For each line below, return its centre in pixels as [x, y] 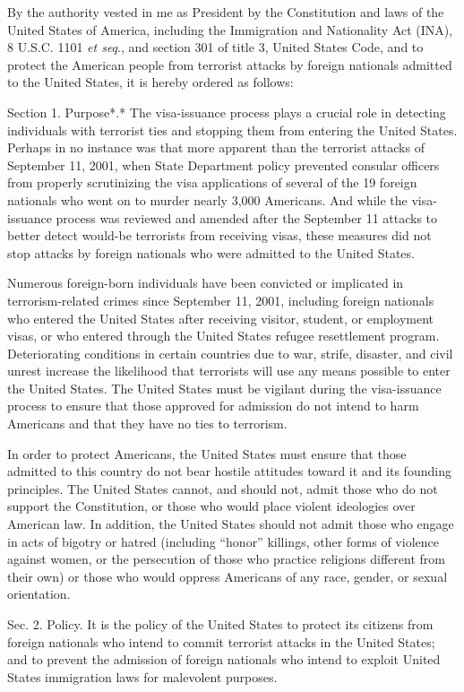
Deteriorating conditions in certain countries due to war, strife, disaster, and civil [230, 353]
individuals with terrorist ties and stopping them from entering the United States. [232, 130]
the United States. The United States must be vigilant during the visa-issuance [224, 388]
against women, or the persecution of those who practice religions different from [226, 559]
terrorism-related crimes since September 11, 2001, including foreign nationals [221, 300]
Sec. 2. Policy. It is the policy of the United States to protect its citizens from [220, 624]
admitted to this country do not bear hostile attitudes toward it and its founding [229, 471]
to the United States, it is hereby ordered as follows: [150, 82]
